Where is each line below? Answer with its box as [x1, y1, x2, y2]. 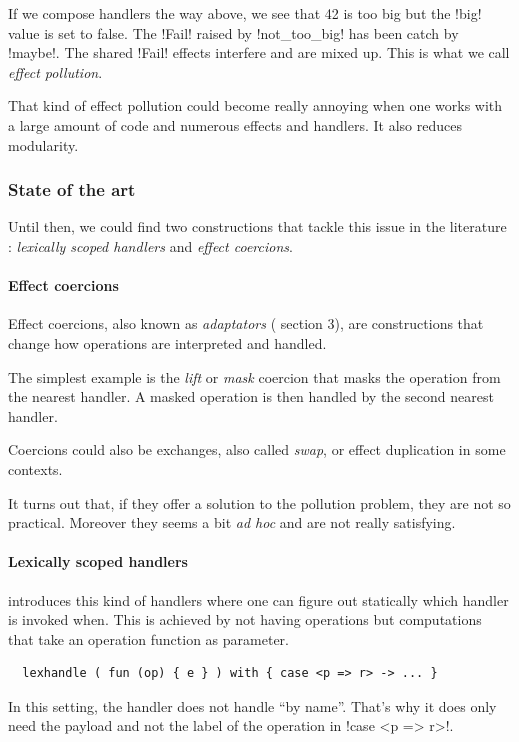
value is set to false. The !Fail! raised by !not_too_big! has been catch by [8, 22, 459, 43]
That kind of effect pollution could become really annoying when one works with [8, 95, 503, 116]
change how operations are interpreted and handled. [8, 332, 327, 353]
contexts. [8, 458, 63, 479]
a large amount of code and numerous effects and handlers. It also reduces [8, 114, 462, 135]
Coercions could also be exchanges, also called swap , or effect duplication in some [8, 439, 506, 460]
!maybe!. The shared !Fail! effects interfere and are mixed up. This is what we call [8, 42, 510, 63]
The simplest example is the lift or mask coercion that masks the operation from [8, 366, 501, 387]
